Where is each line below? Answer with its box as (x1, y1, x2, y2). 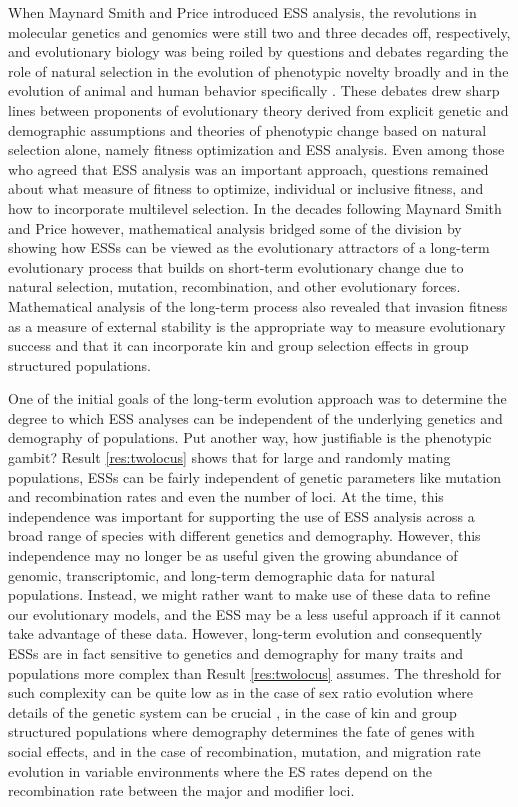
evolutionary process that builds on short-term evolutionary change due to (8, 256, 464, 277)
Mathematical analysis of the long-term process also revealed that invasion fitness (8, 295, 508, 316)
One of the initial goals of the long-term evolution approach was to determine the (8, 388, 507, 409)
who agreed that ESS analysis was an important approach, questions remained (8, 158, 489, 179)
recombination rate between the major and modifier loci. (8, 780, 355, 801)
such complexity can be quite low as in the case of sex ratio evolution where (8, 682, 474, 703)
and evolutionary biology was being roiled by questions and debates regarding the (8, 41, 509, 62)
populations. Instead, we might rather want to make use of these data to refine (8, 584, 491, 605)
